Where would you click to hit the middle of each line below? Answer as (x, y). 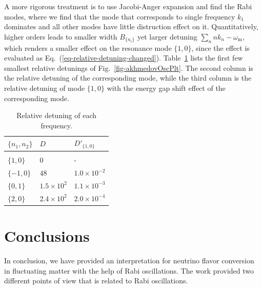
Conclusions (47, 236)
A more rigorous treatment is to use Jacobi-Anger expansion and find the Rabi (128, 6)
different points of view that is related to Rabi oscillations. (96, 281)
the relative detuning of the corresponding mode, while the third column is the (128, 78)
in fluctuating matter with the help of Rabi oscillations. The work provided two (129, 270)
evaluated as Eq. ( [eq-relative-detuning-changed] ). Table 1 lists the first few (124, 58)
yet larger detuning (167, 36)
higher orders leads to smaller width (61, 36)
